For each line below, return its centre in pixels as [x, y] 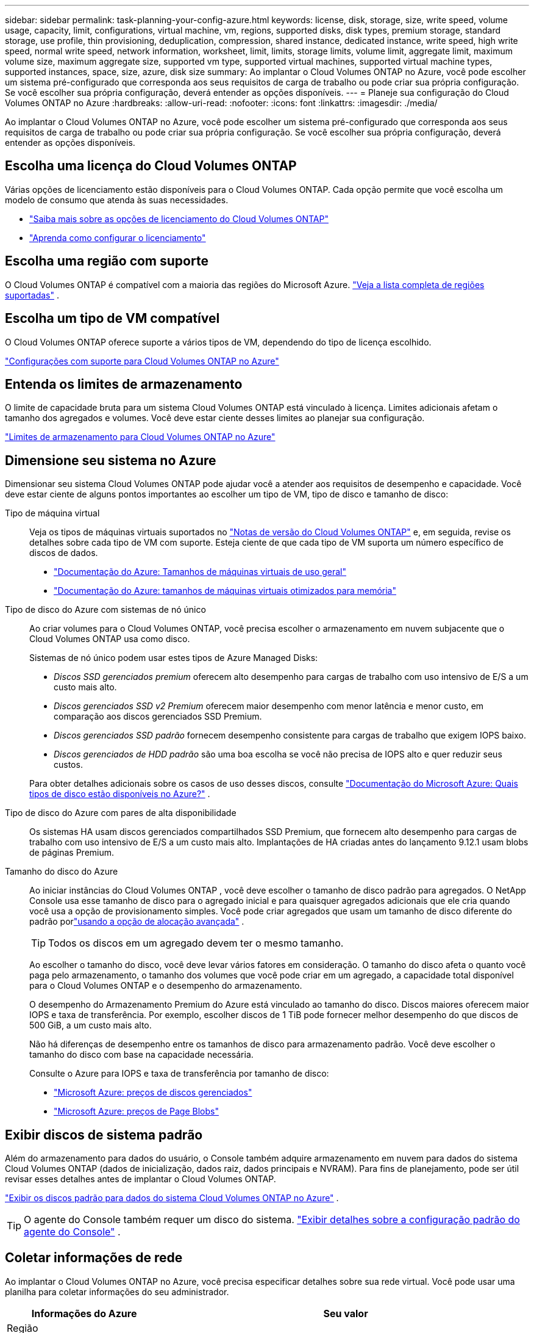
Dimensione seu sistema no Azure [111, 460]
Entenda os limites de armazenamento [124, 384]
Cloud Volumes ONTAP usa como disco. [110, 639]
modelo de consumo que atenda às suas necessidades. [117, 200]
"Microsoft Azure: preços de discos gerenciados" [153, 1093]
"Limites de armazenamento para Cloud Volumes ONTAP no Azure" [140, 437]
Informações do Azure [84, 1313]
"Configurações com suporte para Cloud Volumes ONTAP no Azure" [142, 361]
